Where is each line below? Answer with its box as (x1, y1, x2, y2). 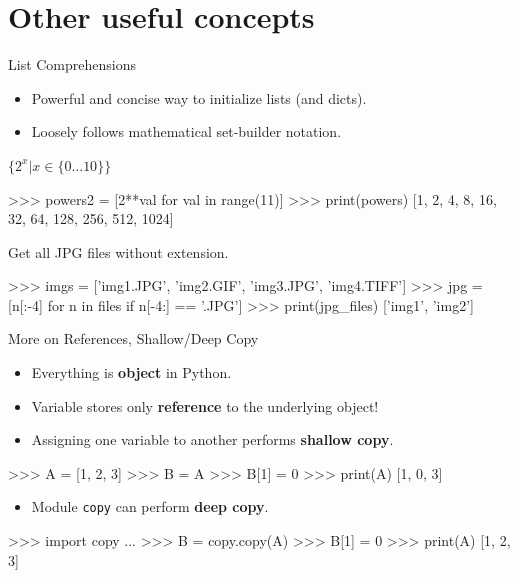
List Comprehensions (8, 54, 137, 75)
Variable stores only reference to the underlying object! (31, 395, 379, 416)
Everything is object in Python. (31, 362, 232, 383)
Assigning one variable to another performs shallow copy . (31, 429, 394, 450)
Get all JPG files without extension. (8, 241, 229, 262)
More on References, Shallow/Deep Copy (8, 328, 259, 349)
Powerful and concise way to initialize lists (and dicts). (31, 87, 367, 108)
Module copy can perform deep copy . (31, 496, 269, 517)
